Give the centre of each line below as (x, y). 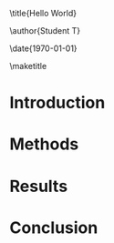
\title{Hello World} (43, 13)
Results (39, 186)
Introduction (57, 103)
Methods (44, 144)
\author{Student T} (45, 30)
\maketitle (28, 66)
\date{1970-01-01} (43, 48)
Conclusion (54, 228)
